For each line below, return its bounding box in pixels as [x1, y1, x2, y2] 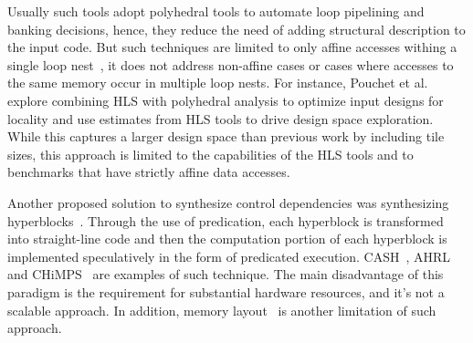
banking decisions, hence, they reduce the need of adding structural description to [7, 19, 466, 38]
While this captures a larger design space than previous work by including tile [7, 127, 445, 146]
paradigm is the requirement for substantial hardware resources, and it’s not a [7, 282, 445, 301]
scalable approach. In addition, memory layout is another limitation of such [7, 300, 436, 319]
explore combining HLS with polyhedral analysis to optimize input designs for [7, 90, 444, 109]
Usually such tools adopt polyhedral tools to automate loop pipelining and [7, 2, 425, 20]
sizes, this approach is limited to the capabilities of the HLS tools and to [7, 144, 414, 163]
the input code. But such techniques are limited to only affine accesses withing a [7, 37, 457, 57]
